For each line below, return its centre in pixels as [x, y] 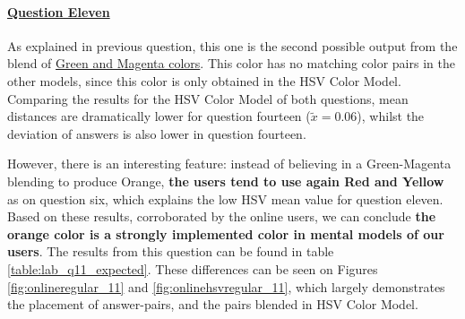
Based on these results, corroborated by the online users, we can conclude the [222, 216]
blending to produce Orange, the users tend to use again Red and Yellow [226, 181]
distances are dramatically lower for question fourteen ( [159, 116]
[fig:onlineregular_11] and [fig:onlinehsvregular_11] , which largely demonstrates [226, 286]
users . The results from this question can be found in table [171, 251]
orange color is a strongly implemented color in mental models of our [226, 233]
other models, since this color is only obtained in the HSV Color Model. [204, 80]
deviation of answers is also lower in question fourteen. [157, 133]
